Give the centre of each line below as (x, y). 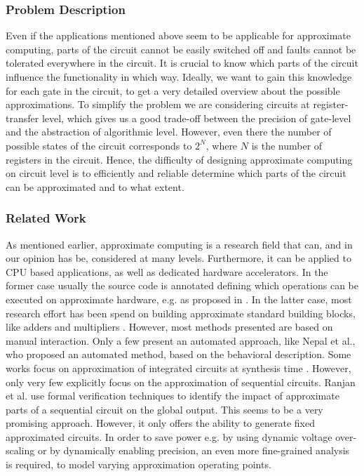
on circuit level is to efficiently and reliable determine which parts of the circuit (176, 173)
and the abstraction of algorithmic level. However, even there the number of (169, 132)
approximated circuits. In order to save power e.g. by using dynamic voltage (169, 436)
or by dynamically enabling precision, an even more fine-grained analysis (194, 450)
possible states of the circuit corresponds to (99, 145)
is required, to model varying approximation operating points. (139, 464)
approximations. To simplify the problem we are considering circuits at (158, 104)
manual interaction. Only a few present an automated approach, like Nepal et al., (181, 340)
